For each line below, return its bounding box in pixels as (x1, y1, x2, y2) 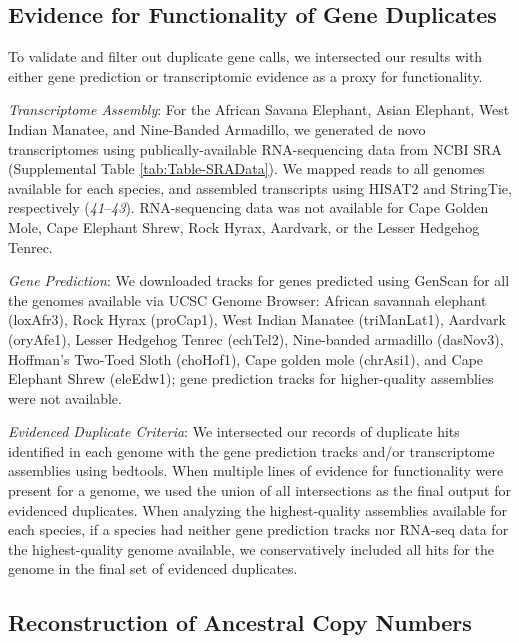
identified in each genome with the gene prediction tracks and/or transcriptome (8, 440, 495, 461)
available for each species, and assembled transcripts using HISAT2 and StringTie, (8, 177, 512, 198)
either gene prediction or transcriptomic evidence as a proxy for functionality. (8, 65, 483, 86)
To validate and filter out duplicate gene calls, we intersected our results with (8, 46, 483, 67)
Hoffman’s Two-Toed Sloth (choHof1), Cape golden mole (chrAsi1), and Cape (8, 348, 484, 369)
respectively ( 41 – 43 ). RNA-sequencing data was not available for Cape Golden (8, 197, 489, 218)
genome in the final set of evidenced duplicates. (8, 558, 298, 579)
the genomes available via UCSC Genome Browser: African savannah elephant (8, 289, 487, 310)
